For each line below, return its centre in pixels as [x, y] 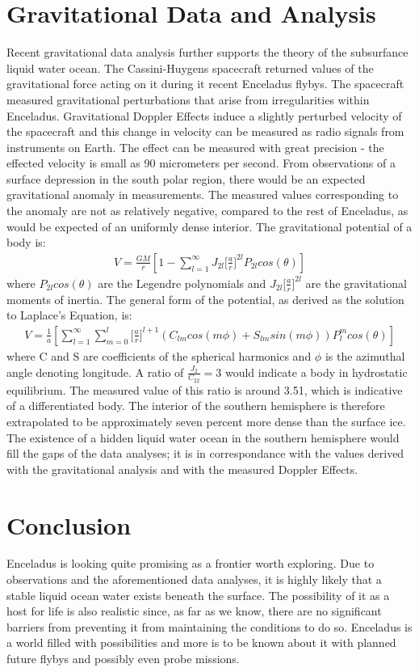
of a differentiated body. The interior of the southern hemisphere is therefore [196, 406]
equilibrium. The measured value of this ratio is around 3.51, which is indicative [205, 389]
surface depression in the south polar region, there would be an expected [186, 178]
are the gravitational [356, 283]
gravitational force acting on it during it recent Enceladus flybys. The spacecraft [205, 84]
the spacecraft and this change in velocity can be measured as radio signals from [205, 131]
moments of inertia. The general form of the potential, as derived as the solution [205, 299]
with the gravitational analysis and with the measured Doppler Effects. [182, 469]
